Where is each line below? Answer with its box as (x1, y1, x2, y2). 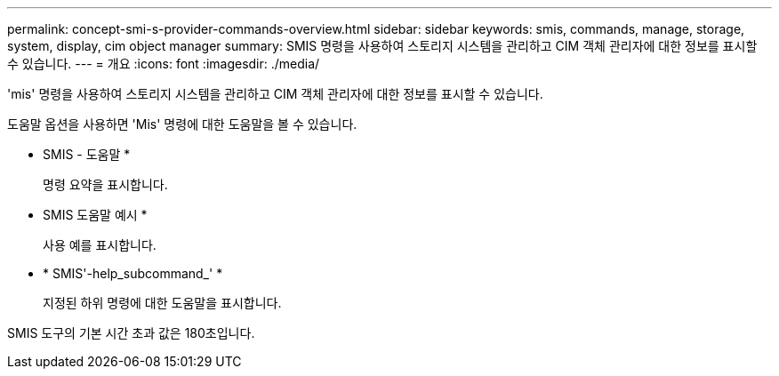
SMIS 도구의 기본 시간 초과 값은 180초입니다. (7, 325, 255, 340)
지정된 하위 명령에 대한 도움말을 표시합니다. (43, 295, 282, 310)
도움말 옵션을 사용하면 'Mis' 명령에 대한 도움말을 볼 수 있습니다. (7, 116, 357, 132)
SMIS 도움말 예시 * (43, 207, 148, 222)
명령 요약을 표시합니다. (43, 177, 168, 192)
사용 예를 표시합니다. (43, 237, 157, 252)
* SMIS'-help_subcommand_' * (43, 266, 223, 281)
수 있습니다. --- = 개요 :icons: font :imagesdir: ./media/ (7, 56, 320, 71)
